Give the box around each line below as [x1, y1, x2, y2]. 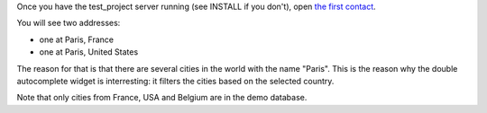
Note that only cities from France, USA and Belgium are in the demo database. [16, 92, 308, 103]
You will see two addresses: [16, 18, 121, 29]
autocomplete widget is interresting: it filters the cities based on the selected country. [16, 75, 335, 86]
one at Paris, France [39, 34, 115, 45]
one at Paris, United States [39, 47, 139, 57]
